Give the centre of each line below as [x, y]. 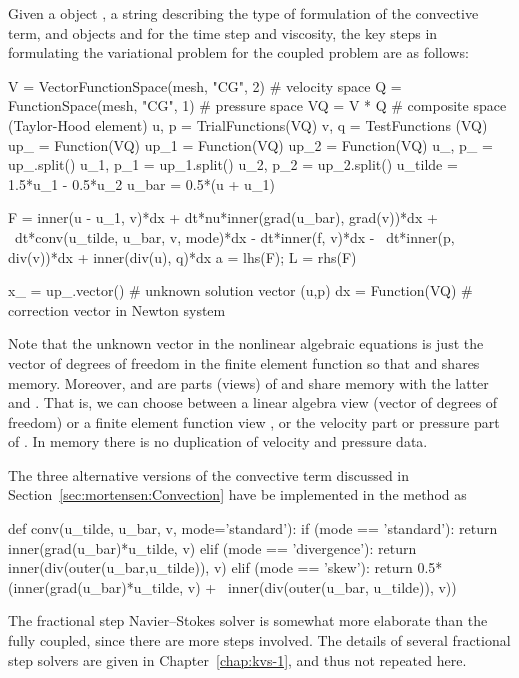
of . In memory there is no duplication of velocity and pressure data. [218, 441]
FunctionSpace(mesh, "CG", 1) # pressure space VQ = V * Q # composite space [257, 105]
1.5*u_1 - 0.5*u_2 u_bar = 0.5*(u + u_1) [141, 183]
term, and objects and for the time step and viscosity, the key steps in [223, 32]
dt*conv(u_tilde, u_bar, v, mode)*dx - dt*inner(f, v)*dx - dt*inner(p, [234, 236]
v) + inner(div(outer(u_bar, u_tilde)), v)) [322, 586]
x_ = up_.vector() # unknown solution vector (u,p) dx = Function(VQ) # [240, 290]
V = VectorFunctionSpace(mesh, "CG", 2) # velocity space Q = [205, 85]
